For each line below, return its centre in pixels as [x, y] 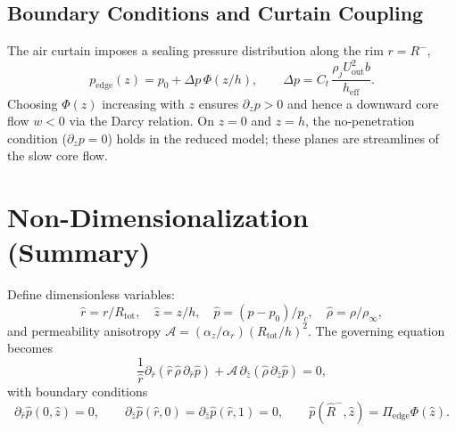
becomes [30, 348]
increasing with [143, 103]
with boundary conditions [78, 391]
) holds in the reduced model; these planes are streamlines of [273, 138]
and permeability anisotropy [84, 330]
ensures [219, 103]
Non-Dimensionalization [158, 217]
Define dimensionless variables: [91, 294]
